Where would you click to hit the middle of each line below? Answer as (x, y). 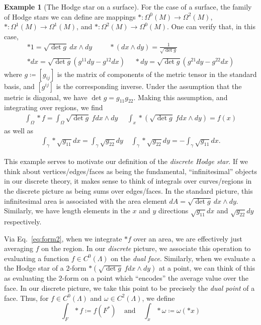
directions (173, 211)
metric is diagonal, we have (46, 97)
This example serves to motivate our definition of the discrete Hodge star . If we (126, 161)
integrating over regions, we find (54, 107)
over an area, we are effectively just (188, 238)
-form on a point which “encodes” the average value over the (155, 278)
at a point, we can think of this (207, 268)
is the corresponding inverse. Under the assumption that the (149, 86)
